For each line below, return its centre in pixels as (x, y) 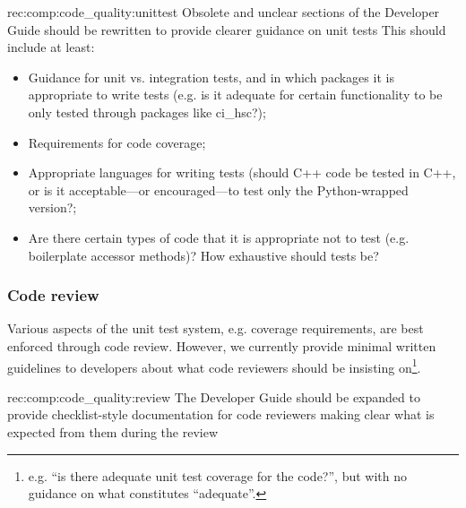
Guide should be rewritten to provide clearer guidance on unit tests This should (227, 29)
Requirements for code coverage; (117, 142)
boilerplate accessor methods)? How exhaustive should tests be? (203, 255)
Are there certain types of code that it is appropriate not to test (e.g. (219, 237)
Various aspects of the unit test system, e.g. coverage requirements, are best (216, 328)
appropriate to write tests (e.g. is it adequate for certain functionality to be (235, 95)
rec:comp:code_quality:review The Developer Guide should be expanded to (214, 396)
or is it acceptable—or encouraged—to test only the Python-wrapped (218, 189)
